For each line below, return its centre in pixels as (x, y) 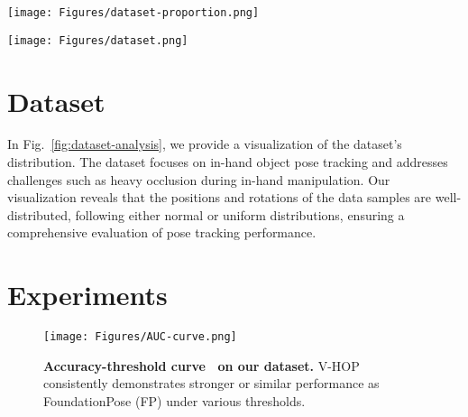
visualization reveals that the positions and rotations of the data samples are (220, 197)
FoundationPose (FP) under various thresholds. (174, 400)
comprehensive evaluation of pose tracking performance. (162, 232)
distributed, (39, 214)
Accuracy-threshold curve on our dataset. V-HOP (202, 365)
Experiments (87, 295)
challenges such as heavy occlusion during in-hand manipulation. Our (199, 179)
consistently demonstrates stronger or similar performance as (211, 383)
